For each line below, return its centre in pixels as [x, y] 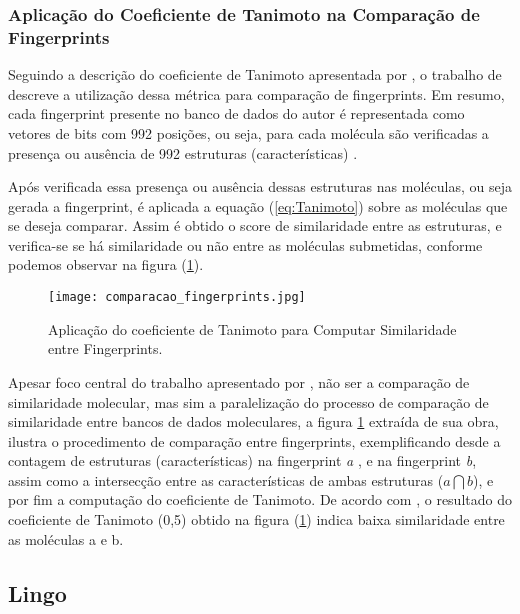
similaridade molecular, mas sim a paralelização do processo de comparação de [248, 401]
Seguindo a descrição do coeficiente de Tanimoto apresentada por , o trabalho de [255, 74]
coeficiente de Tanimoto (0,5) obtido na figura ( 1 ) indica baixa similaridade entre [256, 519]
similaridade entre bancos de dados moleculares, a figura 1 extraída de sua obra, [253, 421]
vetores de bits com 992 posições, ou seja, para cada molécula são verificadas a [248, 132]
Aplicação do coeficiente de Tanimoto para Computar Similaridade [252, 328]
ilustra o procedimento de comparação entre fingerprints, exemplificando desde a [254, 440]
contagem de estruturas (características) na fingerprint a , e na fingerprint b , [242, 460]
